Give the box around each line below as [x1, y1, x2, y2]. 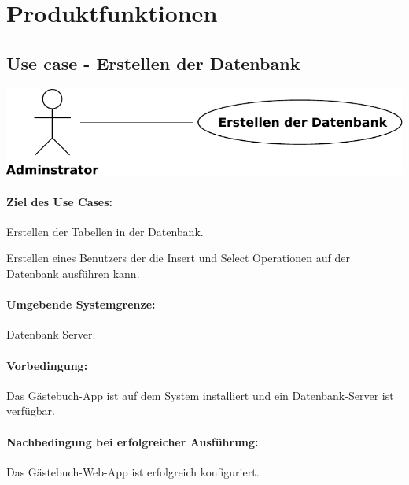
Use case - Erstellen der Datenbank [6, 50, 300, 75]
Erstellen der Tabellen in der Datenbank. [6, 223, 204, 239]
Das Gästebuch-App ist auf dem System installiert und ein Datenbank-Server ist [6, 387, 394, 403]
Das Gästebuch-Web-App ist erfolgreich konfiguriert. [6, 463, 260, 479]
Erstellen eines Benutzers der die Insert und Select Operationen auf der [6, 250, 350, 266]
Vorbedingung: [6, 357, 88, 373]
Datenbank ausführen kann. [6, 265, 140, 282]
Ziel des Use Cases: [6, 193, 113, 209]
